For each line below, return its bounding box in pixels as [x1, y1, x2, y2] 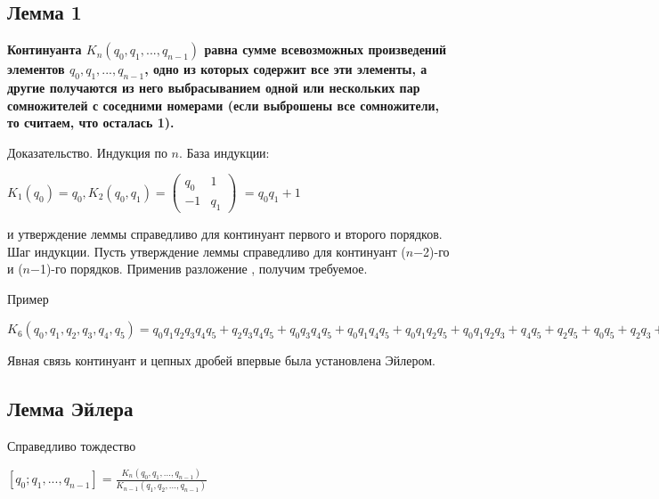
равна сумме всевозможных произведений [204, 40, 447, 59]
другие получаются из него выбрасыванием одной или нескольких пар [7, 78, 420, 96]
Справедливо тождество [7, 437, 136, 455]
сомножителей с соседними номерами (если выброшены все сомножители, [7, 95, 440, 114]
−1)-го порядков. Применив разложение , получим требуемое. [30, 259, 368, 278]
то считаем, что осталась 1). [7, 113, 175, 132]
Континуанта [7, 40, 82, 59]
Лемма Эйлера [7, 395, 134, 422]
